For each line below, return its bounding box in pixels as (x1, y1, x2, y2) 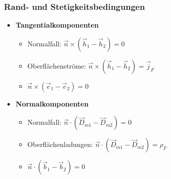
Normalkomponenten (15, 98, 89, 108)
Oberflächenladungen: (27, 139, 93, 149)
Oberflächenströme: (27, 60, 86, 71)
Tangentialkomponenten (15, 20, 99, 30)
